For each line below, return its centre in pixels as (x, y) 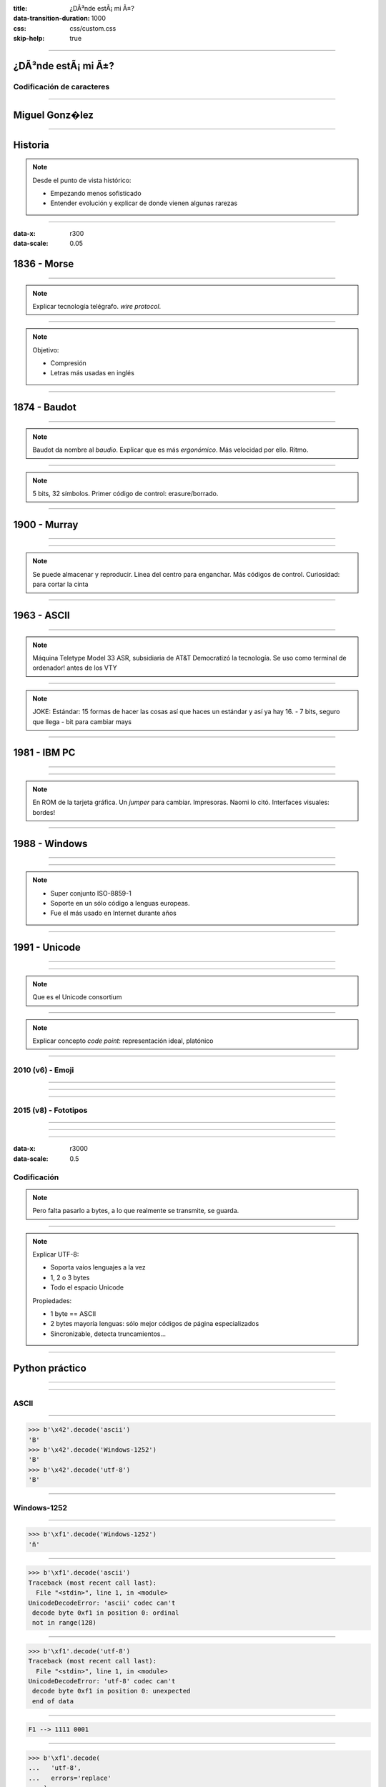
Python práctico (50, 1368)
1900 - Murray (46, 524)
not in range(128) (64, 1623)
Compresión (69, 363)
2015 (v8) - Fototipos (50, 1110)
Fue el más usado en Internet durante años (113, 913)
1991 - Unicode (47, 947)
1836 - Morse (44, 263)
